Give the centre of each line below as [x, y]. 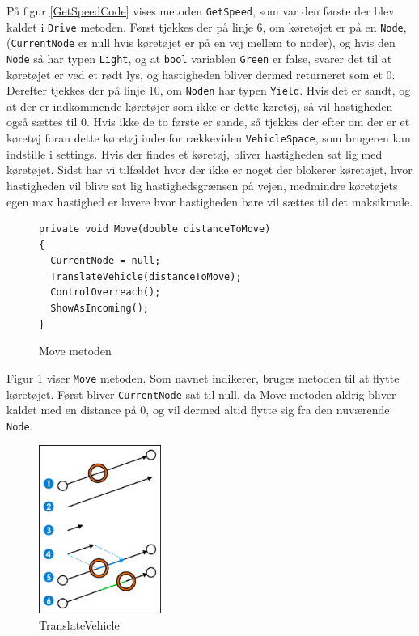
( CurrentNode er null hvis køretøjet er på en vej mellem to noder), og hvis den [201, 42]
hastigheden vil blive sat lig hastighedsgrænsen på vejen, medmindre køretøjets [202, 185]
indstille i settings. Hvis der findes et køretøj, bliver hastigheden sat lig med [195, 153]
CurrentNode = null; [106, 261]
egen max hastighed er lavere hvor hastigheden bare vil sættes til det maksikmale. [210, 201]
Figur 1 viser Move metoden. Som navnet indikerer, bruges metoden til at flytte [203, 377]
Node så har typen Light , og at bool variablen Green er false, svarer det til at [199, 58]
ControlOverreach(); [106, 293]
